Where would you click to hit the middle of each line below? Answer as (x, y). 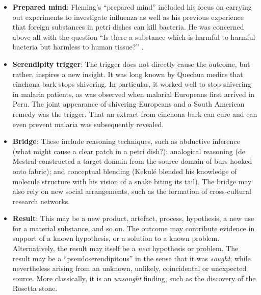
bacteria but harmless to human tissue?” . (78, 47)
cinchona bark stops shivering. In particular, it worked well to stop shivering (132, 84)
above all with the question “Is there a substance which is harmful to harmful (134, 36)
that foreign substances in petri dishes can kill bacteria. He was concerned (128, 27)
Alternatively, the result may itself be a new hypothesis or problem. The (125, 248)
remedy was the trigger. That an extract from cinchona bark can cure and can (135, 114)
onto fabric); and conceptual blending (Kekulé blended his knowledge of (125, 171)
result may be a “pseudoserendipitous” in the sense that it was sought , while (132, 258)
